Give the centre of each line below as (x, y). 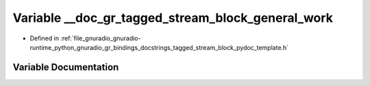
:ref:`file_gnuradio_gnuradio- (101, 38)
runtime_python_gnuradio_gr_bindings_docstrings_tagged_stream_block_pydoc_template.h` (159, 47)
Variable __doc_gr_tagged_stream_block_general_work (173, 18)
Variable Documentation (66, 67)
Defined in (45, 38)
